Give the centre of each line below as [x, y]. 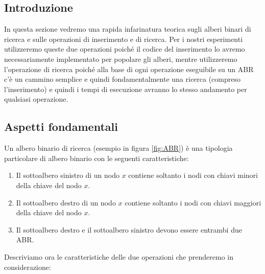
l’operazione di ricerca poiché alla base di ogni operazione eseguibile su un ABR [129, 69]
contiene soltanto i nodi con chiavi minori [193, 175]
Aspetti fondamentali [61, 127]
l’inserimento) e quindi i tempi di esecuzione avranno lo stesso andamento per [126, 89]
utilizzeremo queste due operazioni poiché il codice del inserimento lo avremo [125, 49]
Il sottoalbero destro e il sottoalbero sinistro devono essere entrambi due [129, 229]
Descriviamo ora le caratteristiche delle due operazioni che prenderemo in [119, 256]
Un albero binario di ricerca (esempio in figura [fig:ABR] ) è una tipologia [118, 148]
